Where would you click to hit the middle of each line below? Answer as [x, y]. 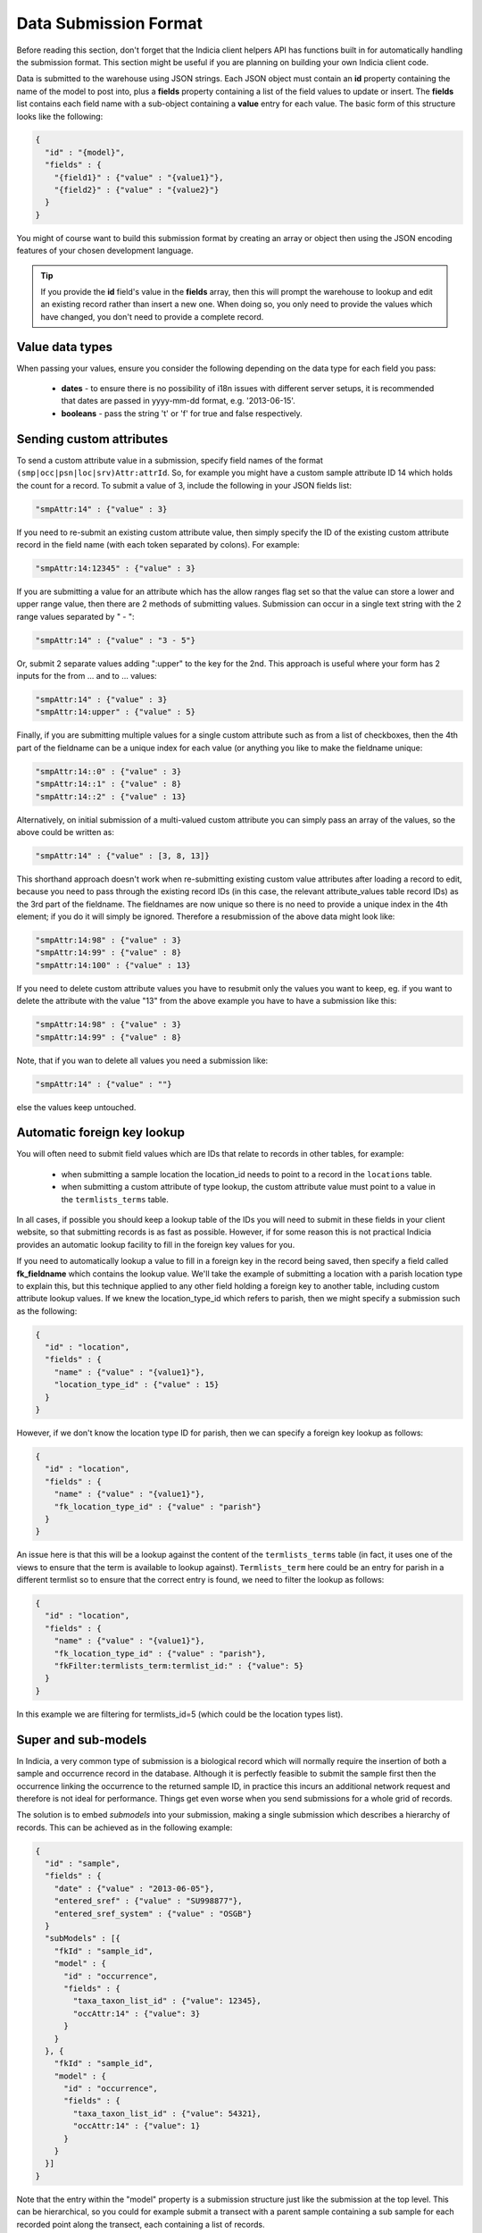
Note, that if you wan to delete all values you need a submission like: [142, 1060]
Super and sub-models [82, 1740]
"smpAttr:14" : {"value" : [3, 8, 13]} [122, 856]
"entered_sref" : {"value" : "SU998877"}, [148, 1901]
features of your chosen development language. [105, 251]
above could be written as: [66, 832]
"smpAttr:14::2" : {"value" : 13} [111, 796]
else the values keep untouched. [76, 1107]
